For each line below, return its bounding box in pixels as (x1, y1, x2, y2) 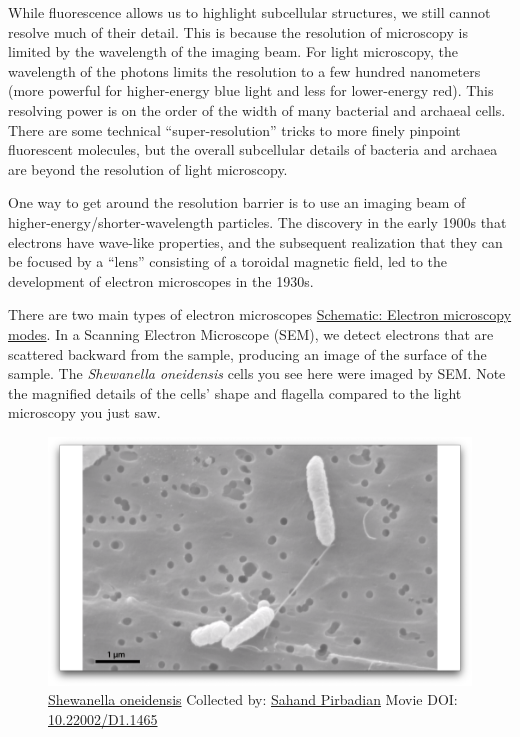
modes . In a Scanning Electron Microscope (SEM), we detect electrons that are (8, 323, 494, 344)
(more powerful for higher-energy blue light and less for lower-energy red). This (8, 80, 494, 101)
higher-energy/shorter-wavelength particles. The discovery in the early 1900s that (8, 211, 507, 232)
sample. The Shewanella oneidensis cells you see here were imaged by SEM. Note (8, 363, 506, 384)
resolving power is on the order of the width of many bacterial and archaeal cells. (8, 99, 506, 120)
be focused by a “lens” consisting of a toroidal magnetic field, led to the (8, 251, 447, 272)
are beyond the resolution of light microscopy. (8, 158, 288, 179)
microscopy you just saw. (8, 402, 161, 423)
